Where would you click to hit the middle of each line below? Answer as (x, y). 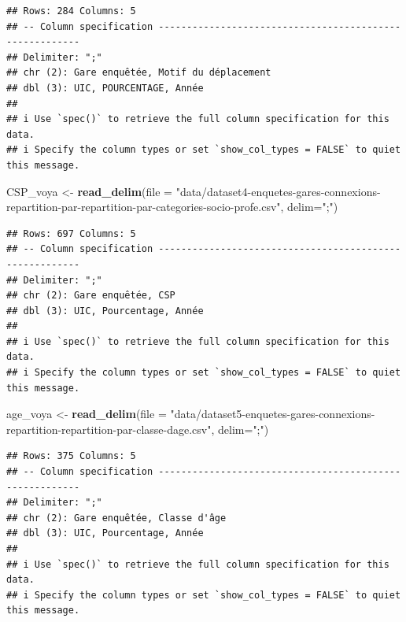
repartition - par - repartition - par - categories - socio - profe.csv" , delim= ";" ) (172, 207)
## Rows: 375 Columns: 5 (71, 456)
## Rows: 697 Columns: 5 (71, 233)
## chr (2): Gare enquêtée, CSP (91, 296)
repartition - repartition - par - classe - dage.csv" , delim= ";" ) (138, 429)
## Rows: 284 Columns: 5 (71, 11)
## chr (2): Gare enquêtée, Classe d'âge (116, 518)
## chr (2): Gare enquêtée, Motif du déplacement (139, 73)
